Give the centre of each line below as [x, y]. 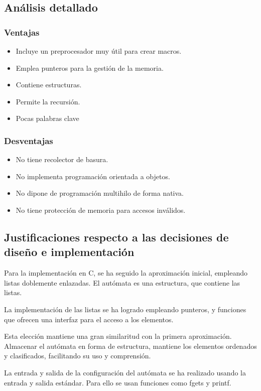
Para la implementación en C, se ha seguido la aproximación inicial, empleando [126, 273]
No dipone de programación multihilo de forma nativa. [100, 193]
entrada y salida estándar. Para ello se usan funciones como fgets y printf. [118, 382]
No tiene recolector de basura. [62, 159]
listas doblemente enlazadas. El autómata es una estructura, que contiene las [122, 282]
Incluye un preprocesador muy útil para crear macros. [99, 51]
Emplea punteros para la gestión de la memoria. [90, 68]
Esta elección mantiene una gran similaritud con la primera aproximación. [118, 336]
